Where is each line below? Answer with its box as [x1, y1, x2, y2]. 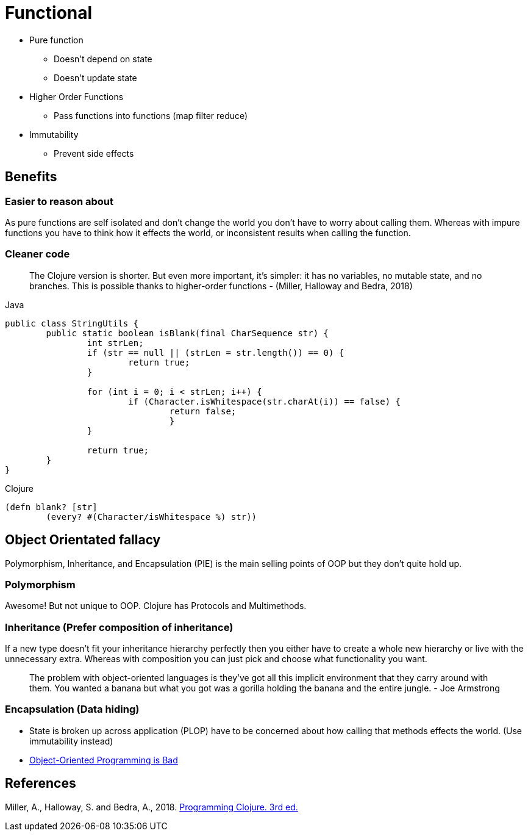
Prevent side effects [54, 148, 134, 159]
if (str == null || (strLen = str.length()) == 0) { [87, 347, 344, 358]
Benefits [5, 169, 57, 185]
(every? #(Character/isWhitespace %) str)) [46, 511, 257, 522]
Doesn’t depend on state [54, 53, 152, 64]
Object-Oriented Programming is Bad [29, 754, 178, 765]
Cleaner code [5, 248, 70, 261]
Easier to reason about [5, 195, 113, 207]
